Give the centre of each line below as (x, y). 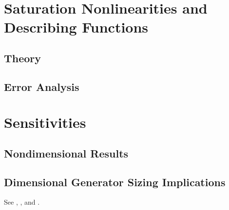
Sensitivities (45, 122)
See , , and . (22, 202)
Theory (23, 58)
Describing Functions (76, 27)
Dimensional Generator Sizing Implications (115, 182)
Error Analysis (42, 86)
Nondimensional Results (66, 153)
